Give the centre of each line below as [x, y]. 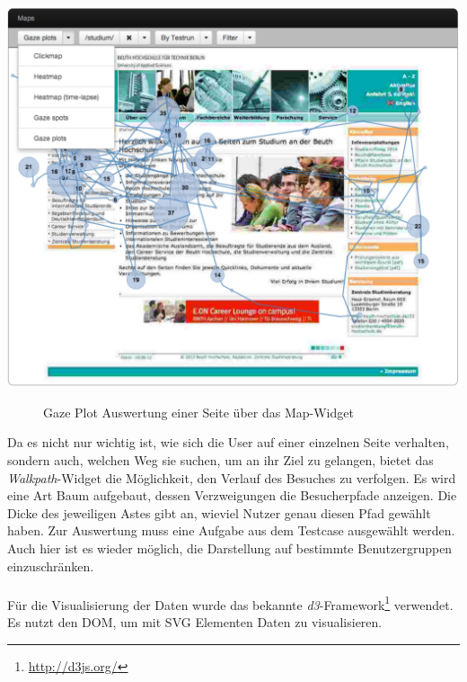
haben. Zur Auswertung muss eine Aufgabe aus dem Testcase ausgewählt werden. [231, 530]
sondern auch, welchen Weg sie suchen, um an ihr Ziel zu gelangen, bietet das [220, 460]
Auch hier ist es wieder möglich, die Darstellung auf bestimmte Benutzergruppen [230, 548]
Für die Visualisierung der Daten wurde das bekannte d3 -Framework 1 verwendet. [230, 603]
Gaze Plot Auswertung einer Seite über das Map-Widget [198, 412]
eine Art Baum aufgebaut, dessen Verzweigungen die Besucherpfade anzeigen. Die [232, 495]
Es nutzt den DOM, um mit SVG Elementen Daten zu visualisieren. [195, 622]
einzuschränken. [51, 565]
